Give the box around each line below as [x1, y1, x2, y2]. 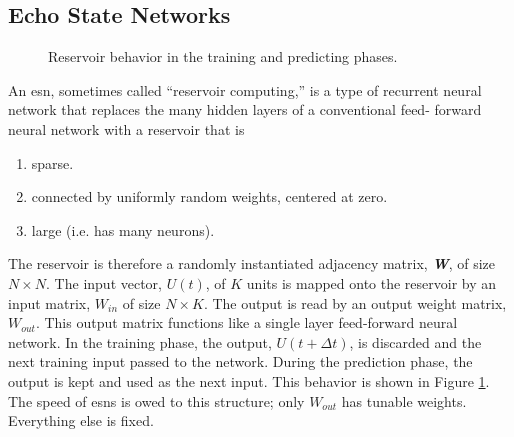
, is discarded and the [349, 331, 482, 352]
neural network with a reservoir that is [8, 118, 245, 139]
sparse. [31, 152, 74, 173]
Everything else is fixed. [8, 410, 154, 431]
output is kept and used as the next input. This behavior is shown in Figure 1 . [8, 370, 490, 391]
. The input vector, [46, 272, 162, 293]
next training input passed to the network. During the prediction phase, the [8, 351, 473, 372]
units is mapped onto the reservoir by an [246, 272, 497, 293]
